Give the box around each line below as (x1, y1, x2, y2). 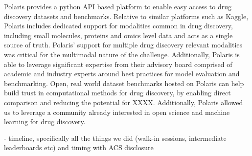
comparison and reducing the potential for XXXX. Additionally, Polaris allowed (4, 97, 243, 107)
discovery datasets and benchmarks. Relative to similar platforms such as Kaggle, (4, 11, 249, 21)
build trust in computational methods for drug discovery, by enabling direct (4, 88, 231, 98)
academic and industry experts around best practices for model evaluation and (4, 68, 240, 79)
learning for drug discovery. (4, 116, 86, 127)
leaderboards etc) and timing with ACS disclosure (4, 142, 154, 153)
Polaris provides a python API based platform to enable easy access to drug (4, 1, 231, 11)
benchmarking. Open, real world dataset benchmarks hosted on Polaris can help (4, 78, 244, 88)
